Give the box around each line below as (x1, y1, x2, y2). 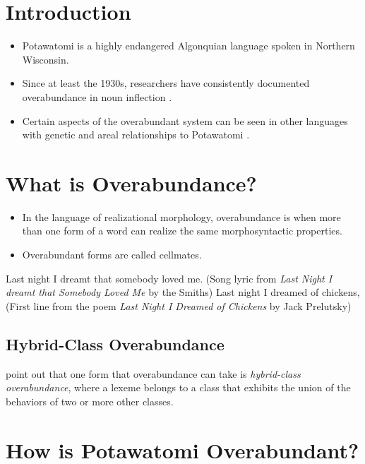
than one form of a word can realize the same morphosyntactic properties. (22, 223, 342, 238)
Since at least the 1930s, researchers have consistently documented (22, 76, 310, 90)
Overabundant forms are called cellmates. (22, 247, 202, 261)
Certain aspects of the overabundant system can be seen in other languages (22, 113, 348, 128)
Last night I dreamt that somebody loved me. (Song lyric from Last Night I (6, 270, 333, 285)
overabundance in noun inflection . (22, 89, 172, 104)
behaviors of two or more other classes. (6, 393, 174, 408)
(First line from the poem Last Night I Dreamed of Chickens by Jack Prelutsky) (6, 298, 352, 313)
